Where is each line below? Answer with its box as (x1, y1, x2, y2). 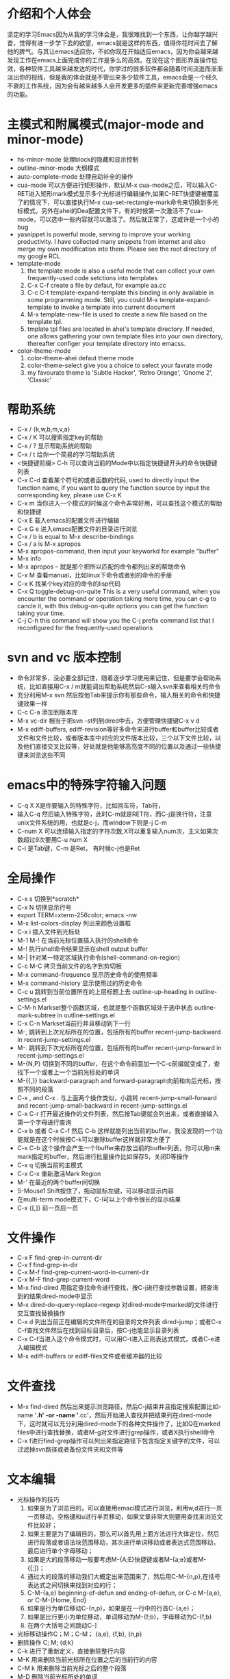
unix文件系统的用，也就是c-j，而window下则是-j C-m (16, 818, 168, 826)
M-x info (16, 554, 41, 562)
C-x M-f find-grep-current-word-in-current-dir (16, 1268, 149, 1276)
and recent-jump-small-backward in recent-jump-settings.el (16, 1101, 188, 1110)
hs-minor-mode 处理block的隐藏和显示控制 (16, 155, 139, 163)
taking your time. (16, 609, 65, 617)
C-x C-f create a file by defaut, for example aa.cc (27, 281, 166, 289)
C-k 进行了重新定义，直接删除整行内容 (16, 1647, 126, 1655)
